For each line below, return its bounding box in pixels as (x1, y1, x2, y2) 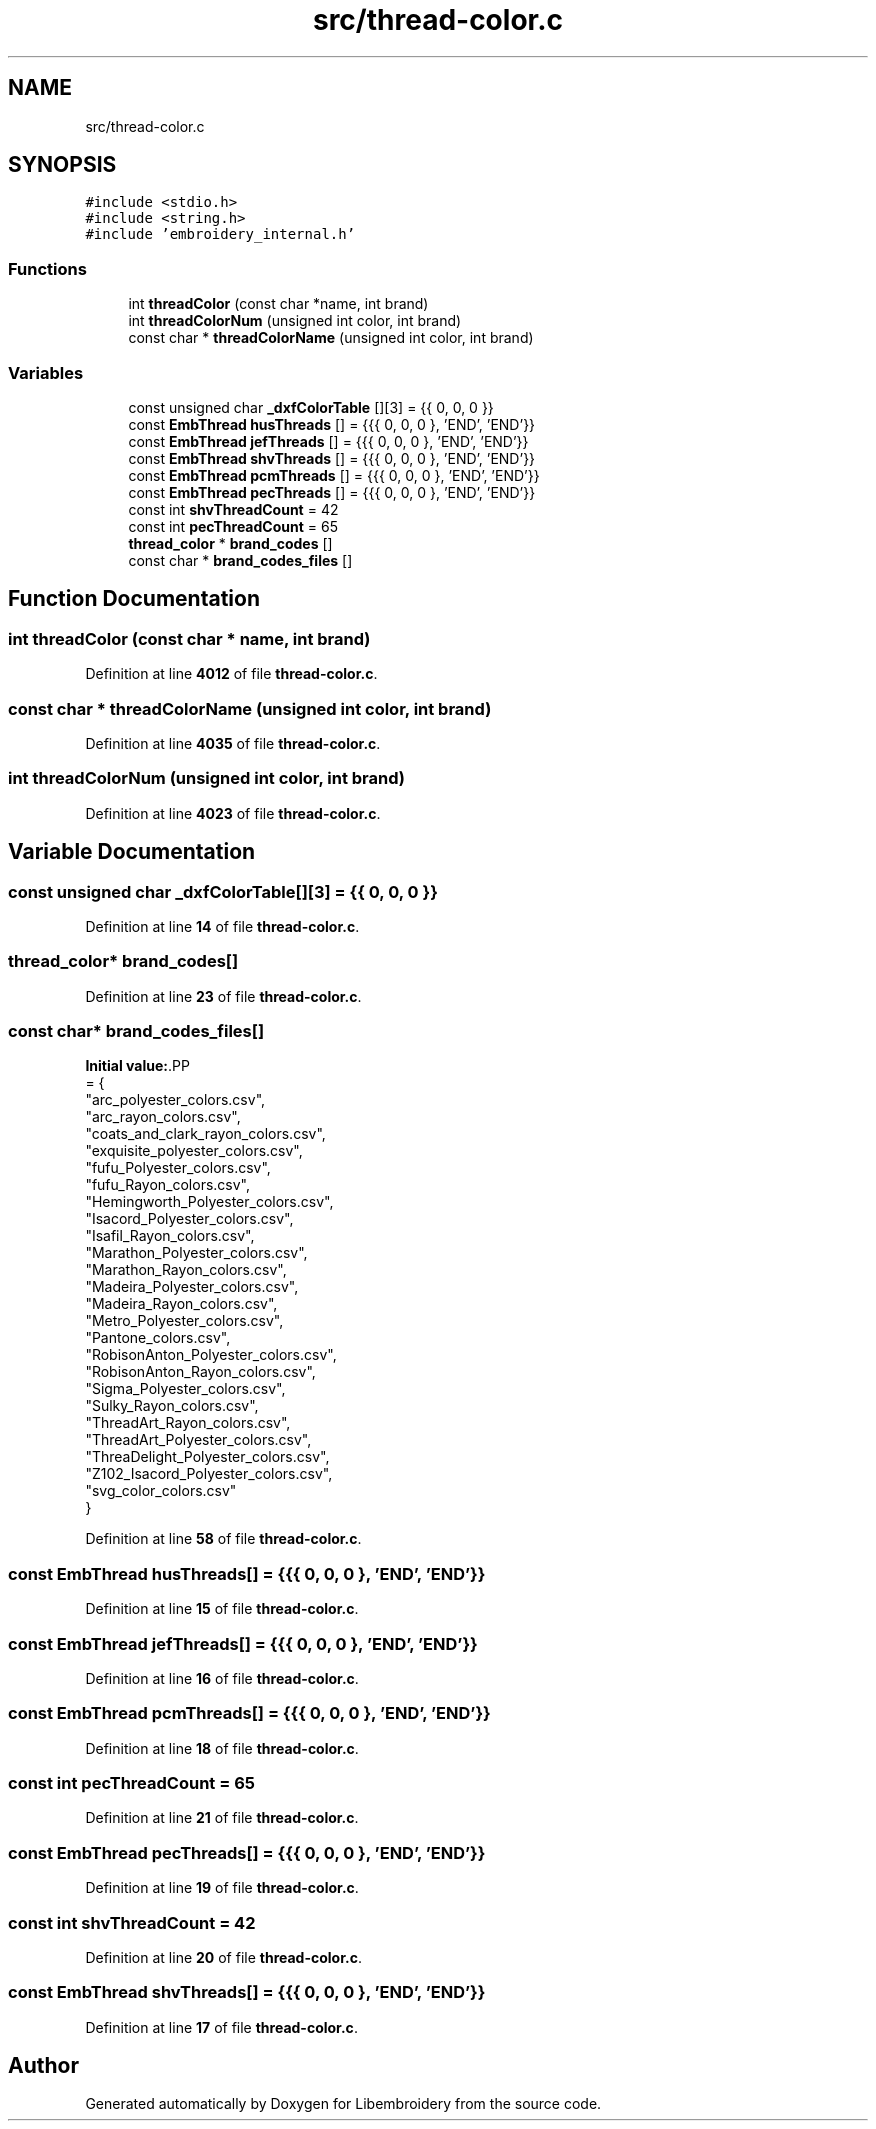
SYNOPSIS (8, 152, 117, 178)
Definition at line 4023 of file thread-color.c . (85, 804, 381, 822)
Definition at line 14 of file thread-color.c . (85, 917, 360, 935)
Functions (8, 258, 87, 279)
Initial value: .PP (85, 1057, 190, 1075)
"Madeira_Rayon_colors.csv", (85, 1295, 278, 1313)
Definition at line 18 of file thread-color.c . (85, 1739, 359, 1757)
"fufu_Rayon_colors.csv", (85, 1176, 250, 1194)
